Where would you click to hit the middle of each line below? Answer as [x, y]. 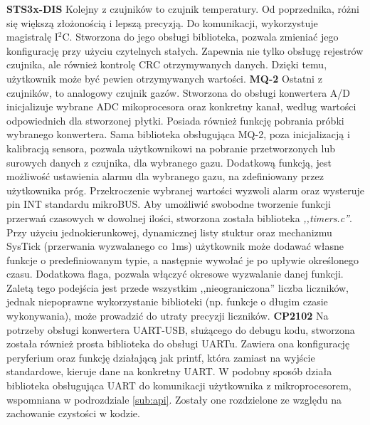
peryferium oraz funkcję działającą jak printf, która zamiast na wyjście [161, 357]
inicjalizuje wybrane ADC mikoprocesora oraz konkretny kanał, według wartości [181, 106]
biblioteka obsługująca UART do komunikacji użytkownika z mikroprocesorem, [179, 385]
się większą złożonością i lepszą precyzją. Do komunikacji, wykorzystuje [162, 22]
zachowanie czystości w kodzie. [73, 413]
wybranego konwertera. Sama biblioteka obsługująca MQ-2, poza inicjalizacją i [178, 134]
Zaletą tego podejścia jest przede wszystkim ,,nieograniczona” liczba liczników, [178, 287]
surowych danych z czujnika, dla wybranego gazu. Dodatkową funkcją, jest [169, 162]
